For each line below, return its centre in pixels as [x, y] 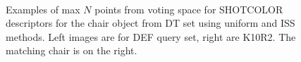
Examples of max [43, 9]
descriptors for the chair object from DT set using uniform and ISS [150, 23]
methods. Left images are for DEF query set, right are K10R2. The [151, 36]
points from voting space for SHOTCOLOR [189, 9]
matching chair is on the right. [72, 50]
